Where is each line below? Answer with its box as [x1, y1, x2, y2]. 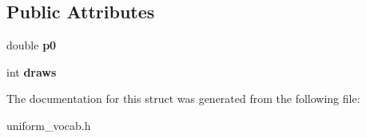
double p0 [6, 37, 57, 53]
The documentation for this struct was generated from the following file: [6, 90, 360, 107]
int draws [6, 63, 57, 80]
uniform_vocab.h [6, 116, 91, 133]
